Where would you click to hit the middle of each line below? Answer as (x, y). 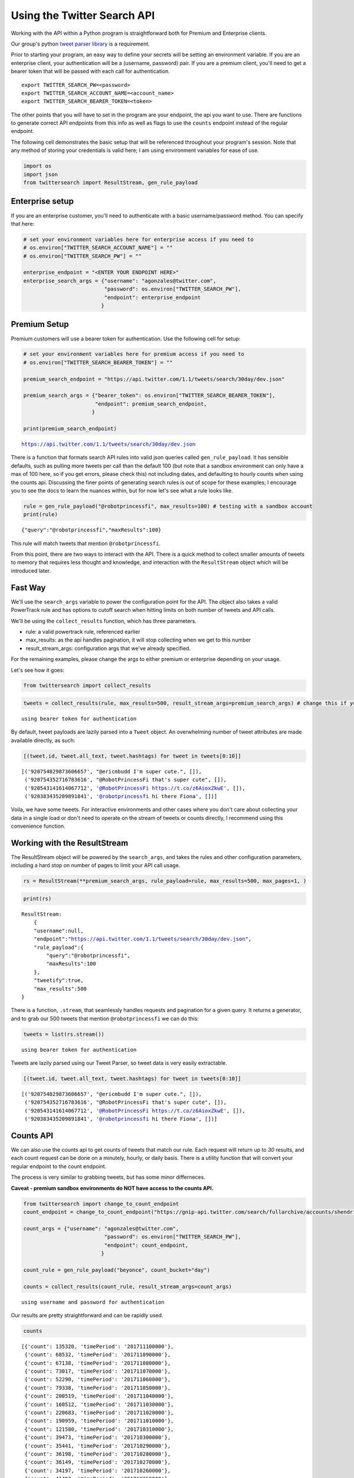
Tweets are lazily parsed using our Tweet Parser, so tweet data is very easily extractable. (119, 1063)
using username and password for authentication (93, 1302)
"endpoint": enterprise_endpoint (153, 297)
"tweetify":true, (58, 981)
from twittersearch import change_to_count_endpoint (101, 1204)
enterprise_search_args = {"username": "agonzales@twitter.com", (120, 281)
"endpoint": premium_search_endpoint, (151, 404)
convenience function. (38, 826)
